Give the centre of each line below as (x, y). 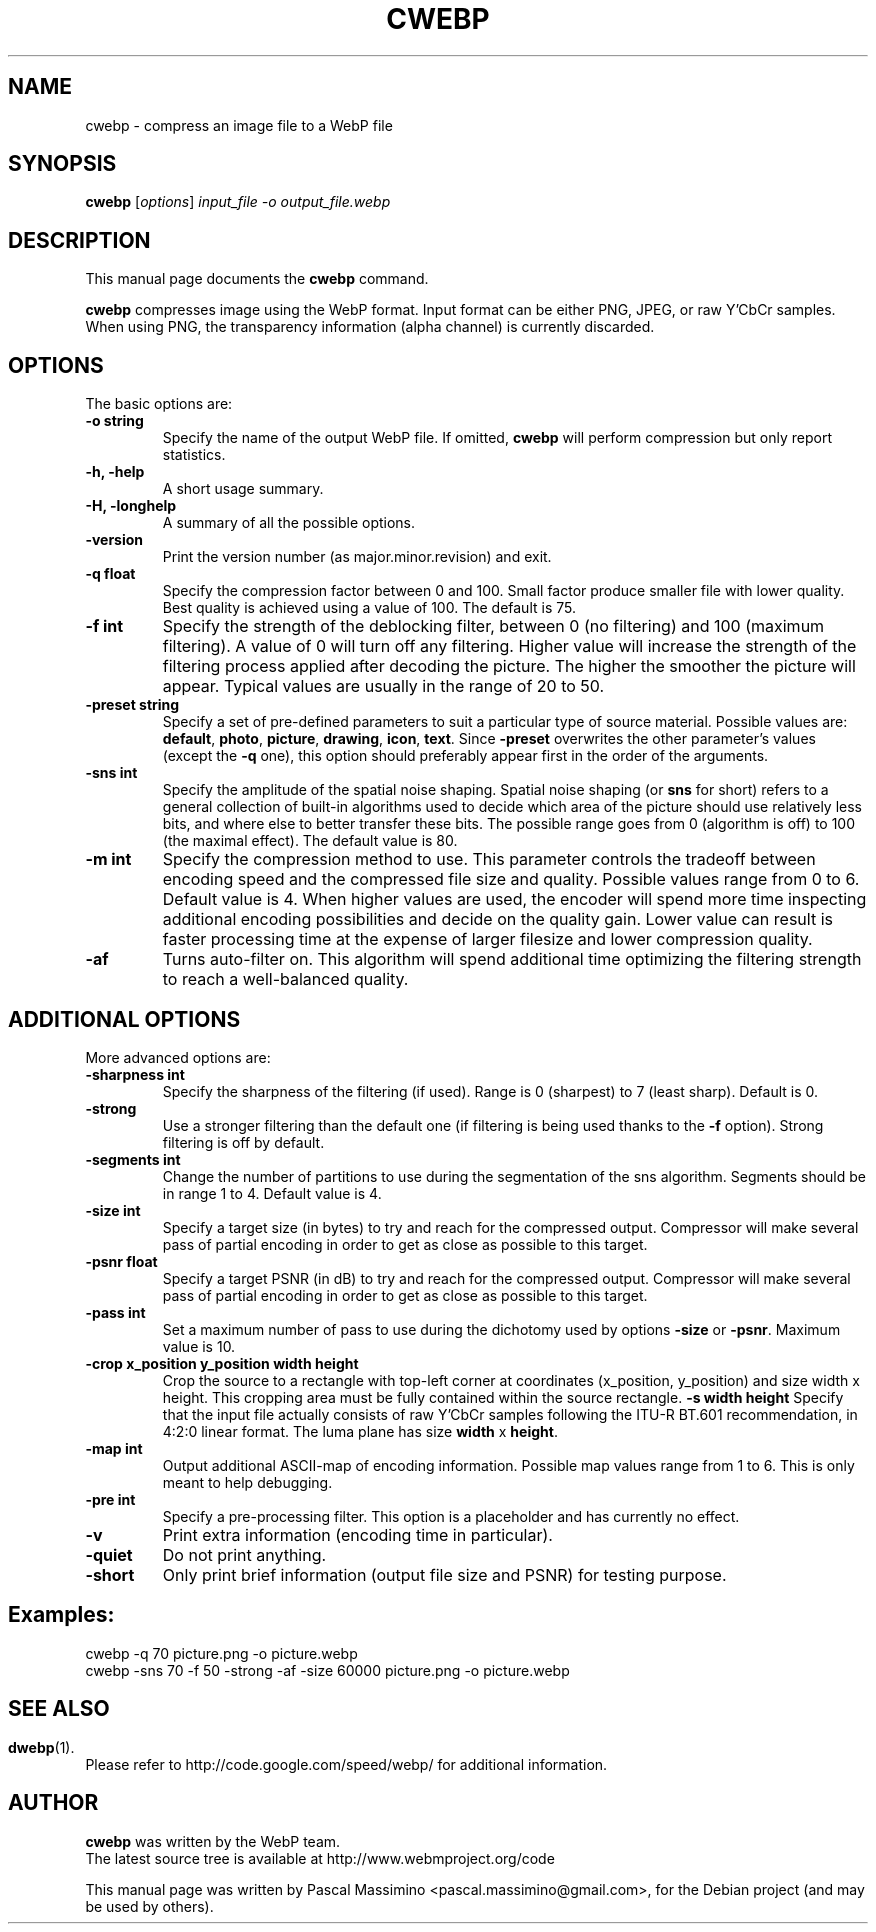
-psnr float (121, 1261)
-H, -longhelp (131, 506)
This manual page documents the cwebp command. (257, 279)
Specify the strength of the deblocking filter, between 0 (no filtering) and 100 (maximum (493, 626)
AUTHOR (53, 1803)
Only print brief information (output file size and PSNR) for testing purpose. (444, 1574)
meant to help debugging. (247, 1482)
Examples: (61, 1615)
